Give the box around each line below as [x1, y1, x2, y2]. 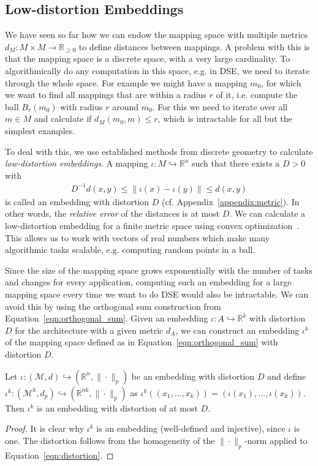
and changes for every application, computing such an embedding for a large [5, 276, 292, 288]
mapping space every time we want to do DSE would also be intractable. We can [5, 288, 309, 301]
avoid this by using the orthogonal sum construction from [5, 299, 221, 312]
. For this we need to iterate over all [152, 100, 288, 113]
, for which [261, 76, 301, 89]
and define [267, 369, 306, 382]
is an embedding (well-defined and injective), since [96, 422, 286, 435]
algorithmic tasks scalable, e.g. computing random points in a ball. [5, 243, 256, 256]
